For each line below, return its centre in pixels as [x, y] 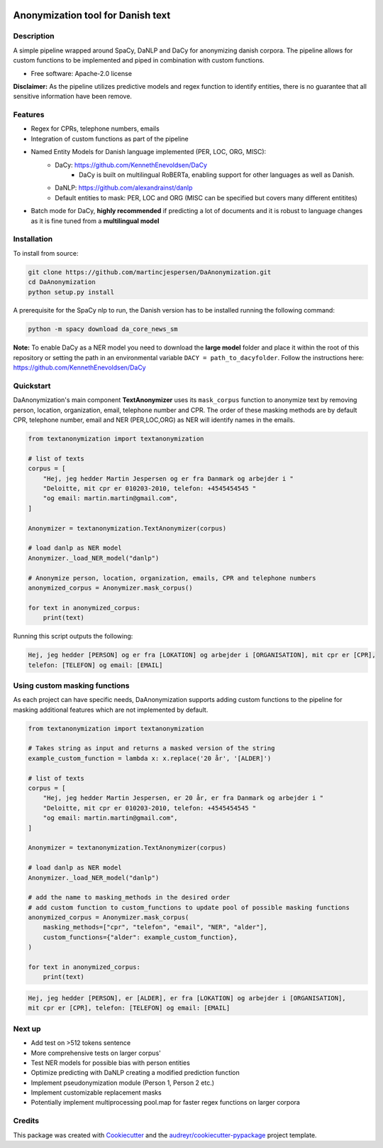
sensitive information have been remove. [73, 97]
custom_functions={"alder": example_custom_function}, [140, 937]
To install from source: [46, 253]
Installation [33, 239]
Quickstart [32, 386]
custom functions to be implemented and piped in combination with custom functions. [139, 60]
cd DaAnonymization [62, 282]
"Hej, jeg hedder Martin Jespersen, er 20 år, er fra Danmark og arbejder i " [183, 798]
